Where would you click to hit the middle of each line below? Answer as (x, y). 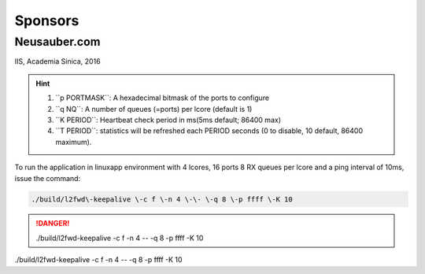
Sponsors (47, 20)
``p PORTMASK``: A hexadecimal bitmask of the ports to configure (163, 98)
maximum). (74, 142)
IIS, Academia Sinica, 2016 (58, 61)
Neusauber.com (57, 42)
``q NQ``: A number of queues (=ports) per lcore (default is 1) (154, 109)
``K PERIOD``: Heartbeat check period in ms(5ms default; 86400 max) (168, 120)
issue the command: (48, 178)
